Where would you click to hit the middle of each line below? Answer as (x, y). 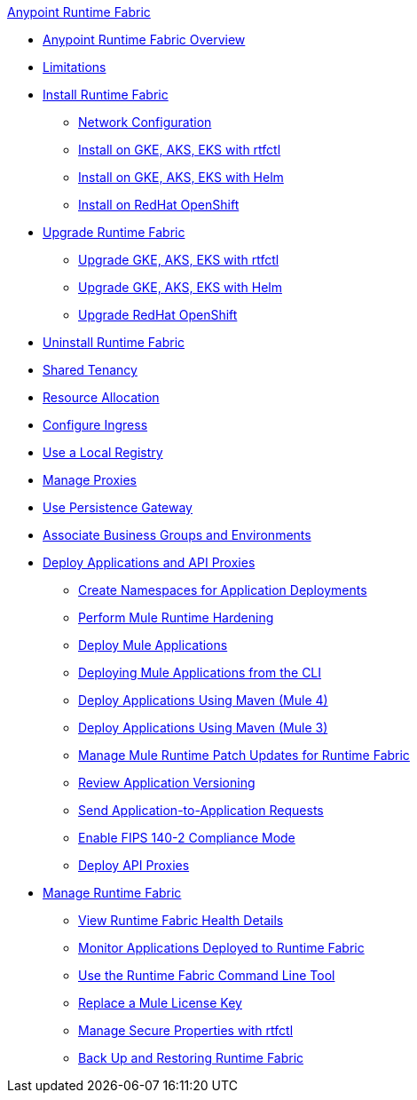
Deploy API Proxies (134, 865)
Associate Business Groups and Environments (177, 535)
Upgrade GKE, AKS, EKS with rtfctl (179, 260)
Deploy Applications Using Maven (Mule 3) (203, 728)
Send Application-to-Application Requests (201, 810)
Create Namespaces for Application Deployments (223, 590)
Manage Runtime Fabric (112, 893)
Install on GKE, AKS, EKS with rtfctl (180, 150)
